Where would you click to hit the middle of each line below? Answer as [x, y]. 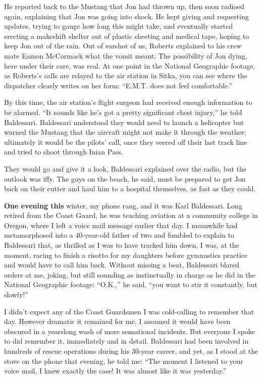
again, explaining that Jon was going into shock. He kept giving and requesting [126, 16]
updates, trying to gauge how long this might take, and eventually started [118, 26]
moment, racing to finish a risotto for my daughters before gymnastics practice [126, 255]
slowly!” [16, 294]
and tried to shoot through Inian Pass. [64, 152]
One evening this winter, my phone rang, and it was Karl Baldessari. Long [123, 205]
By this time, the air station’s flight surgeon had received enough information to [128, 102]
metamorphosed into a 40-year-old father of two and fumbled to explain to [119, 235]
